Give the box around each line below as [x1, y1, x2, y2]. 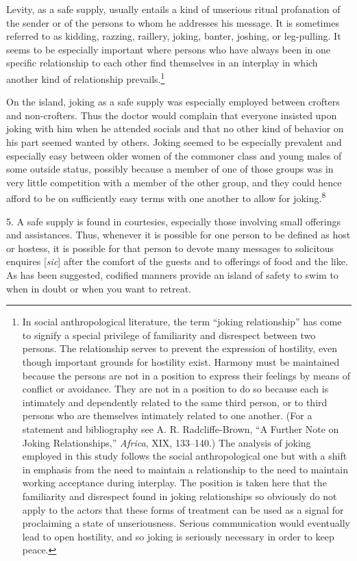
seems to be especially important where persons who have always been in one [6, 42, 331, 56]
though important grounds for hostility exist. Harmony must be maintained [22, 354, 340, 369]
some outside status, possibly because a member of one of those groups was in [6, 162, 334, 176]
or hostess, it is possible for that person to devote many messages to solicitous [6, 240, 334, 255]
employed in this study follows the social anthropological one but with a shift [22, 449, 347, 463]
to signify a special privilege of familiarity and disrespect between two [22, 327, 316, 342]
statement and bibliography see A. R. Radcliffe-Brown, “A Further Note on [22, 421, 339, 436]
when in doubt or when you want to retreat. [6, 281, 192, 295]
